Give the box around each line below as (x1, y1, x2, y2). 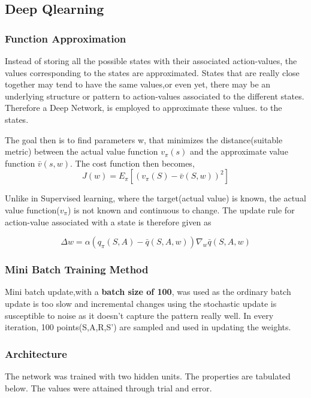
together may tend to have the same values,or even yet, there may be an (5, 78, 271, 91)
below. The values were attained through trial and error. (5, 381, 212, 394)
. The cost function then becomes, (70, 156, 195, 169)
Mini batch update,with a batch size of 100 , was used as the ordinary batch (5, 285, 291, 298)
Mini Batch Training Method (5, 262, 149, 277)
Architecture (5, 346, 67, 361)
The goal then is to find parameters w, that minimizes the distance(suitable (5, 133, 283, 146)
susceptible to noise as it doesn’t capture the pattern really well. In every (5, 309, 274, 321)
